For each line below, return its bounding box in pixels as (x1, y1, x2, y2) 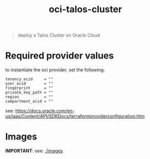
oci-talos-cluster (49, 4, 122, 15)
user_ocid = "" (5, 81, 53, 86)
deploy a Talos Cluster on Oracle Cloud (17, 32, 100, 39)
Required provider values (5, 50, 114, 61)
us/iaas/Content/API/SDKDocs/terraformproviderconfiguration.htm (5, 113, 145, 119)
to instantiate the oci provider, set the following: (5, 67, 105, 73)
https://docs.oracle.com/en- (15, 108, 75, 114)
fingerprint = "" (5, 85, 53, 91)
